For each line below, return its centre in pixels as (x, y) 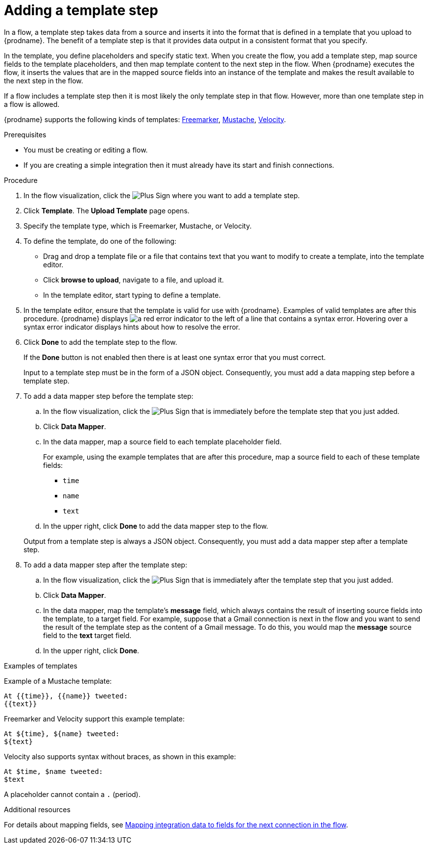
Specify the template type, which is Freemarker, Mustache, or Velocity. (138, 226)
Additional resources (37, 809)
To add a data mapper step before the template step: (108, 396)
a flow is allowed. (32, 104)
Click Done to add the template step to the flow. (100, 342)
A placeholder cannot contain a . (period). (72, 794)
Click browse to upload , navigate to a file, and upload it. (134, 280)
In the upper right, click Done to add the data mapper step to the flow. (156, 526)
